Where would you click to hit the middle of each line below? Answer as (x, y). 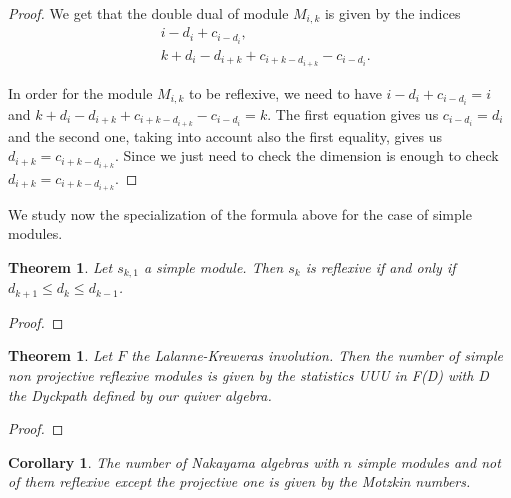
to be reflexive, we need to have (285, 92)
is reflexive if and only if (380, 266)
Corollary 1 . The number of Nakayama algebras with (173, 461)
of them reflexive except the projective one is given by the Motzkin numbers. (239, 481)
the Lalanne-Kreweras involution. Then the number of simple (317, 355)
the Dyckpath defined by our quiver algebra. (140, 394)
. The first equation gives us (353, 113)
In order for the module (80, 92)
